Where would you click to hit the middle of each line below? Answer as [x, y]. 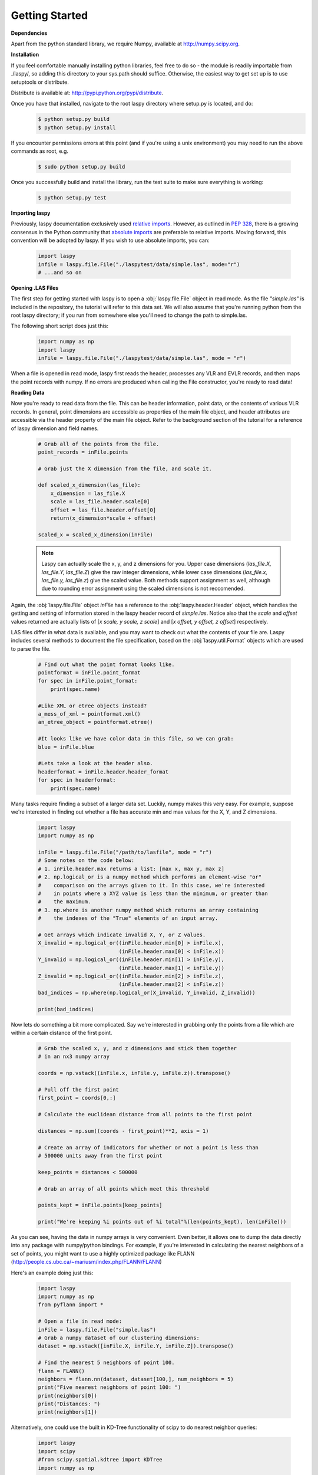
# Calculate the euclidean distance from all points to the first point [145, 1114]
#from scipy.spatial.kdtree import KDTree [100, 1460]
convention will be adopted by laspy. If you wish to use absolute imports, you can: [110, 240]
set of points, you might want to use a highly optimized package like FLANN [103, 1253]
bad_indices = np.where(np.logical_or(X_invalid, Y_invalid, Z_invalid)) [147, 992]
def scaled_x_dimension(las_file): [89, 485]
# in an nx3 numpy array [74, 1057]
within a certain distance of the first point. [62, 1032]
